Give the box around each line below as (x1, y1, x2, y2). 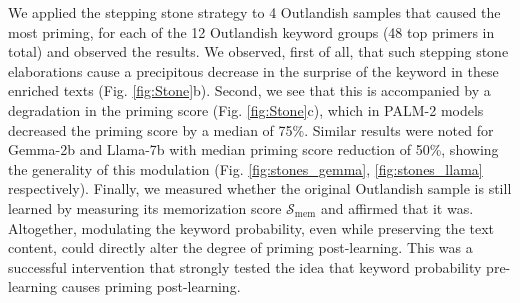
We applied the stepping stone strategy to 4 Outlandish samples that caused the (8, 2, 501, 22)
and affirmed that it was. (320, 197, 474, 218)
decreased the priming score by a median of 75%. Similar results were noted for (8, 119, 494, 140)
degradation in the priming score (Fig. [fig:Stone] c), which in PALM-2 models (8, 99, 484, 120)
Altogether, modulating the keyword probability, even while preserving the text (8, 217, 495, 238)
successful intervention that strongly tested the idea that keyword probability (8, 256, 482, 277)
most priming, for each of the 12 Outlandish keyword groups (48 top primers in (8, 21, 495, 42)
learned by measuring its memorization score (8, 197, 282, 218)
